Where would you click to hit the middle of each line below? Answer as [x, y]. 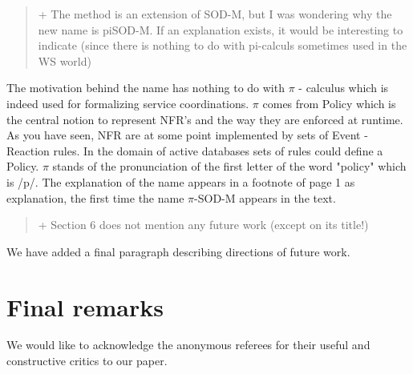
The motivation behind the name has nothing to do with [146, 88]
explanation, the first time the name [95, 197]
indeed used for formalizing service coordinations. [128, 103]
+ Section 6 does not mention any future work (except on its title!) [203, 225]
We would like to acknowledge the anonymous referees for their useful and [188, 345]
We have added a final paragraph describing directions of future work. [178, 251]
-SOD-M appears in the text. [265, 197]
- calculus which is [344, 88]
